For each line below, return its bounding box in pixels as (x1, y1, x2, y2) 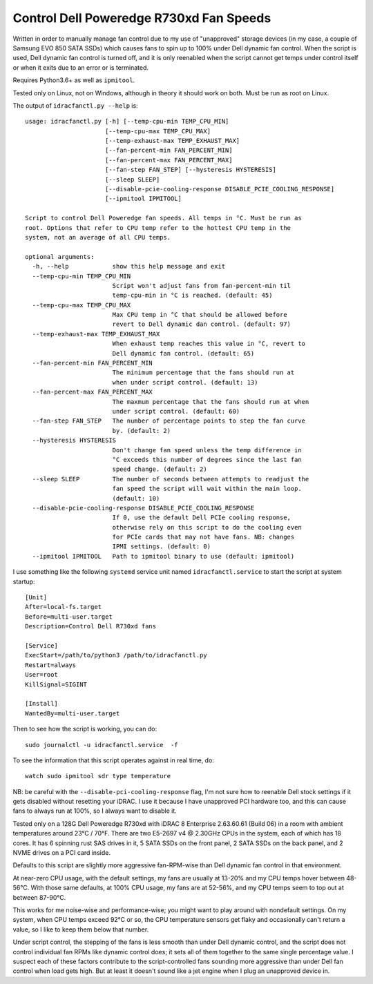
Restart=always (25, 661, 77, 669)
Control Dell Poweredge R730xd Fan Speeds (12, 10, 271, 26)
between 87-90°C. (12, 893, 66, 901)
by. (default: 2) (112, 427, 171, 434)
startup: (12, 577, 35, 586)
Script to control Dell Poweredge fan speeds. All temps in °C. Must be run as (25, 214, 302, 222)
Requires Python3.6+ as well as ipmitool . (12, 76, 135, 84)
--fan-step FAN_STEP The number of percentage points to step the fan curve (32, 417, 306, 425)
